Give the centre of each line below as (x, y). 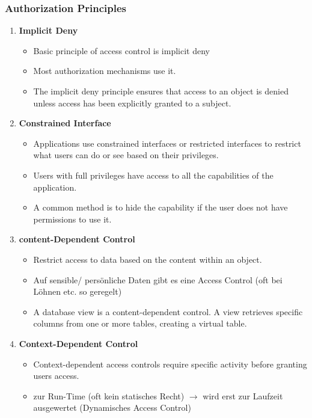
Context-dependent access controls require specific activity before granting (170, 364)
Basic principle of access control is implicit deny (121, 50)
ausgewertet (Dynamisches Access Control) (112, 407)
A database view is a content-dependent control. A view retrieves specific (168, 311)
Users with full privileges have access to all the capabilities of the (153, 175)
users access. (56, 376)
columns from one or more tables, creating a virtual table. (140, 323)
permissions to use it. (72, 219)
